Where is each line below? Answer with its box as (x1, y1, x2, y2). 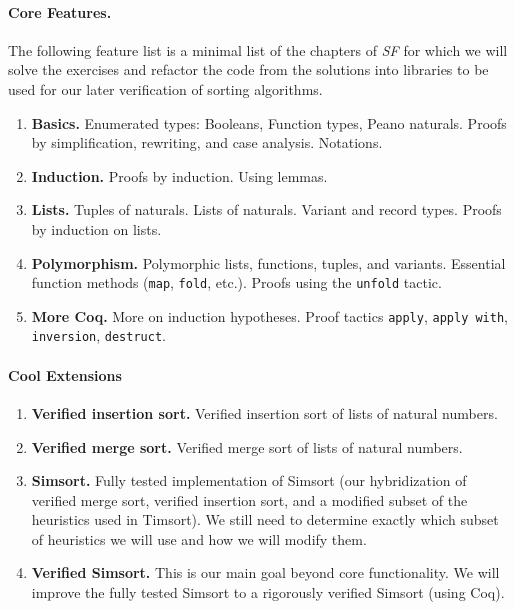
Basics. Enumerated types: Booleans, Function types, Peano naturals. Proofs (31, 112, 507, 133)
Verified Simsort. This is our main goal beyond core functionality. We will (31, 562, 500, 583)
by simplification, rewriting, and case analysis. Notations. (31, 132, 383, 153)
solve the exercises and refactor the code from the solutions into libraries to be (8, 59, 489, 80)
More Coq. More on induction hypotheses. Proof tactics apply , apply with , (31, 305, 508, 326)
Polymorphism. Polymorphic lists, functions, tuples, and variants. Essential (31, 252, 506, 273)
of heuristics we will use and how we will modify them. (31, 528, 367, 549)
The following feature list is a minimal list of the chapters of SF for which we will (8, 39, 508, 60)
